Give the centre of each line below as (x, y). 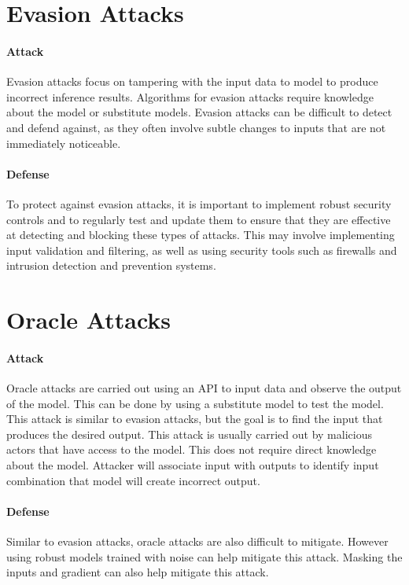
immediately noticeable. (64, 143)
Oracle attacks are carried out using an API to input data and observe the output (204, 388)
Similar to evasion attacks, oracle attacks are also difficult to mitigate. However (197, 541)
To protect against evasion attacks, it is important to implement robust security (199, 203)
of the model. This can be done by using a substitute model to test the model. (195, 403)
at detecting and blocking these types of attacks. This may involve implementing (201, 235)
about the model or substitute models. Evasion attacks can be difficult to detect (199, 112)
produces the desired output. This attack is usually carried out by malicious (189, 434)
